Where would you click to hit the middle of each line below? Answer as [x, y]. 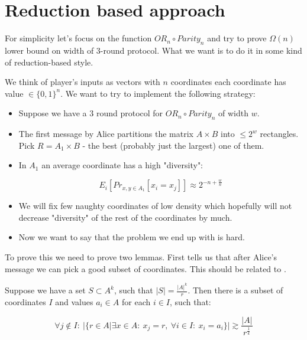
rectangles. [279, 134]
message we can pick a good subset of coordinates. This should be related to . [146, 268]
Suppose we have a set [45, 290]
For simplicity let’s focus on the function [78, 38]
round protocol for [130, 113]
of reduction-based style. [49, 62]
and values [74, 301]
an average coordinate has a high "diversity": [122, 165]
